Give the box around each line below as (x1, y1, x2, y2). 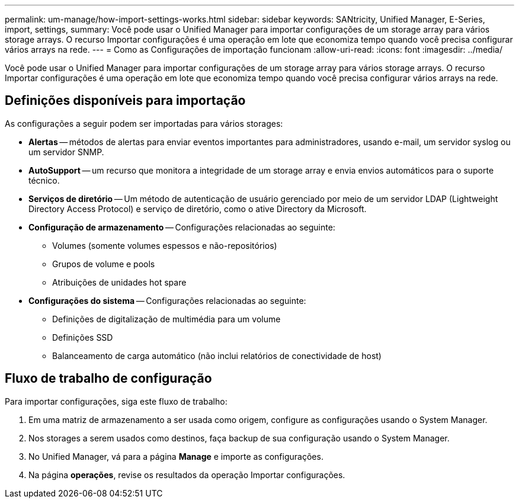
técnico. (28, 175, 60, 185)
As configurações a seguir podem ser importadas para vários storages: (5, 118, 283, 129)
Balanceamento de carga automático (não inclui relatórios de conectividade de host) (52, 350, 382, 361)
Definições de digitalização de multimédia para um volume (52, 313, 281, 324)
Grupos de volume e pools (52, 258, 155, 269)
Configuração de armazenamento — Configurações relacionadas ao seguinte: (28, 222, 335, 232)
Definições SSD (52, 332, 113, 342)
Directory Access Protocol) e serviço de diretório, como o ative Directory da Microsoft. (28, 203, 367, 214)
